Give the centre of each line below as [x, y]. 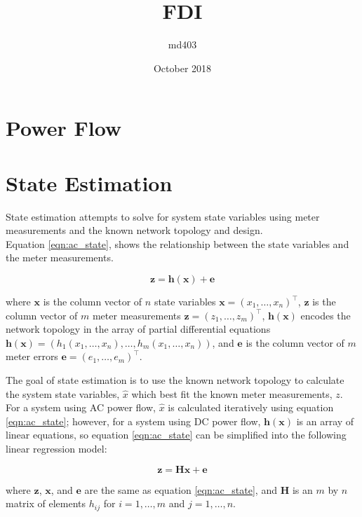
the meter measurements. [60, 257]
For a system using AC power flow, [81, 407]
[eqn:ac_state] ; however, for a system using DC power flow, [133, 421]
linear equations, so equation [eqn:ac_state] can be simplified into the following [176, 435]
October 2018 [182, 68]
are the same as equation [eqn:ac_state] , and [181, 489]
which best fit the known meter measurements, [232, 393]
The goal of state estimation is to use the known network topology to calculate [175, 379]
